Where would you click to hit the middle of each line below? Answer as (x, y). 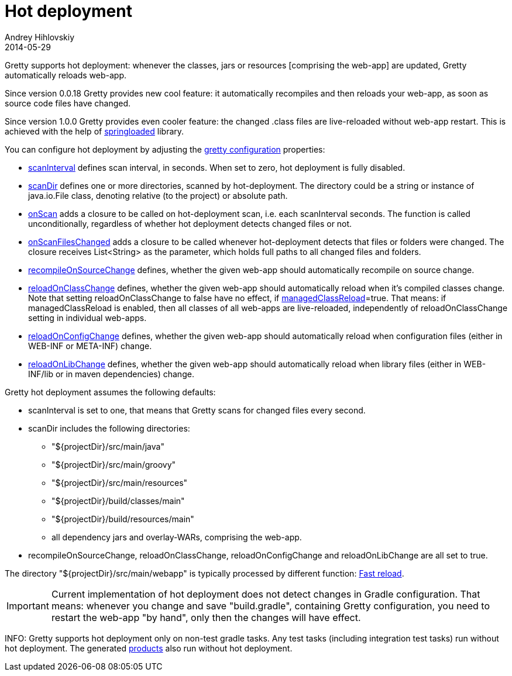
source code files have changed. (68, 103)
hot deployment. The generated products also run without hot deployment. (149, 648)
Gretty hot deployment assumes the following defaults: (110, 392)
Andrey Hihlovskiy (40, 37)
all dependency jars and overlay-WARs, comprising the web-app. (177, 537)
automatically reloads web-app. (66, 75)
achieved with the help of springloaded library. (95, 131)
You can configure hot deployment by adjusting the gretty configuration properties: (165, 149)
